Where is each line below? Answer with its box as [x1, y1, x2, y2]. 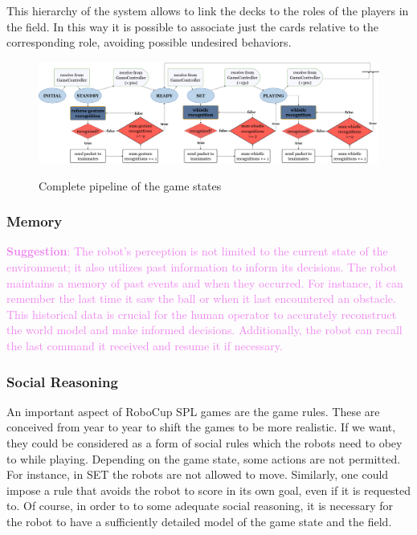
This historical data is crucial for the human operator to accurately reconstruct [6, 305, 397, 322]
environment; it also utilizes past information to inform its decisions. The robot [6, 259, 397, 276]
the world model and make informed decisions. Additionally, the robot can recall [6, 321, 403, 338]
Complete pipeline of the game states [39, 177, 222, 194]
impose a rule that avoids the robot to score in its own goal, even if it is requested [6, 481, 411, 498]
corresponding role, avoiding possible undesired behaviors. [6, 34, 292, 51]
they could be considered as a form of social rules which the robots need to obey [6, 435, 403, 451]
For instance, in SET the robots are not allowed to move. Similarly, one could [6, 466, 389, 483]
